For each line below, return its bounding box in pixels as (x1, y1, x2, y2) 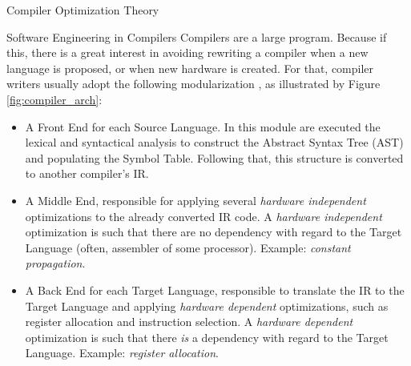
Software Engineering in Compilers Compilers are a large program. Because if (6, 28, 387, 45)
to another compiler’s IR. (25, 165, 149, 182)
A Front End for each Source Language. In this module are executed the (25, 118, 381, 135)
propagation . (25, 255, 86, 271)
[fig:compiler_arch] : (6, 90, 103, 107)
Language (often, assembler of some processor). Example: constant (25, 239, 351, 255)
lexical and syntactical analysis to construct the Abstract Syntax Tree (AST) (25, 134, 404, 151)
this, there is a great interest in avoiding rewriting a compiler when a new (6, 44, 369, 61)
